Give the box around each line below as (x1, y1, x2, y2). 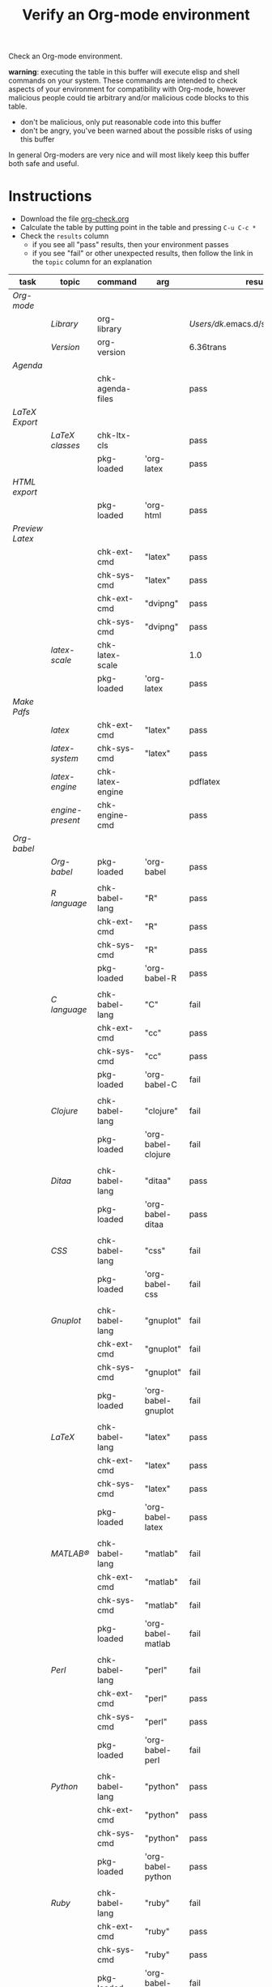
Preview (12, 523, 43, 534)
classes (50, 440, 81, 451)
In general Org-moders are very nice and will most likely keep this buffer (8, 150, 249, 160)
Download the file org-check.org (19, 214, 130, 224)
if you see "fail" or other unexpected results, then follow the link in (32, 249, 253, 259)
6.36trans (189, 342, 227, 353)
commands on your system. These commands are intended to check (8, 75, 238, 86)
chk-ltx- (96, 429, 131, 441)
